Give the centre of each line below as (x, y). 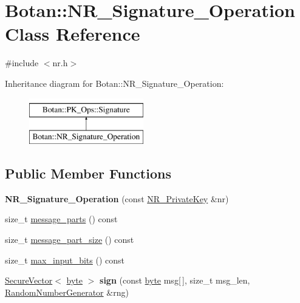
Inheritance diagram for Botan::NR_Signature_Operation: (114, 83)
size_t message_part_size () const (70, 240)
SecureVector (29, 280)
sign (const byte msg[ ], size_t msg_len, (175, 280)
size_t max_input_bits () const (65, 260)
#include (22, 63)
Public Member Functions (88, 173)
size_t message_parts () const (61, 219)
